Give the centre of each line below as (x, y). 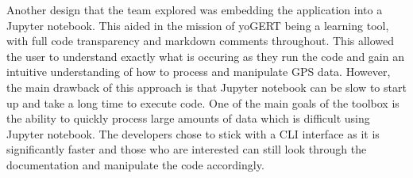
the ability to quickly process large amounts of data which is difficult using (188, 118)
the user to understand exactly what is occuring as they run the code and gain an (205, 56)
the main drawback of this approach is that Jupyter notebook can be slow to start (206, 87)
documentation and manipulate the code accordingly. (135, 164)
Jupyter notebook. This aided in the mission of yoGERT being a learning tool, (198, 25)
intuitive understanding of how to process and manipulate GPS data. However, (199, 72)
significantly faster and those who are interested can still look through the (187, 149)
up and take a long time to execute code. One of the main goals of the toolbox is (203, 102)
